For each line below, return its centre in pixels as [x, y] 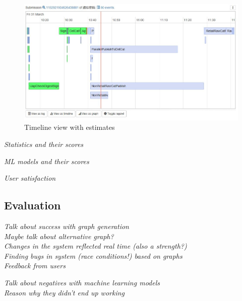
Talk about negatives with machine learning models [82, 283]
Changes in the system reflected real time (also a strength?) [96, 246]
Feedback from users [35, 266]
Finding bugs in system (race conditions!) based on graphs [93, 255]
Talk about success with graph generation [67, 226]
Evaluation [33, 205]
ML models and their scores [47, 161]
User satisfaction [30, 178]
